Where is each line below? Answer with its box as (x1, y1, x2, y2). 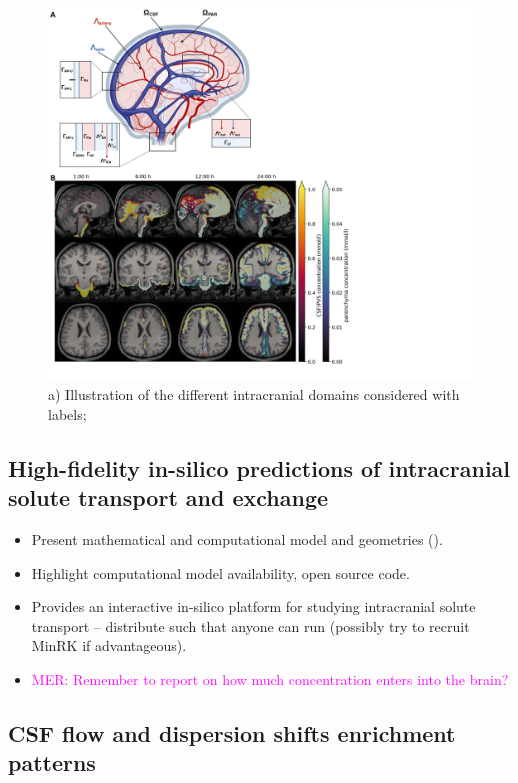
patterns (8, 747, 96, 778)
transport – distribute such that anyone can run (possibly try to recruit (31, 615, 470, 636)
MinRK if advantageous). (31, 635, 187, 656)
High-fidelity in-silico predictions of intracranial (8, 452, 511, 483)
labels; (48, 403, 87, 424)
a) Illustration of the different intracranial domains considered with (48, 384, 460, 405)
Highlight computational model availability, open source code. (31, 562, 410, 583)
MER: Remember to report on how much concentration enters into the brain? (31, 669, 509, 689)
